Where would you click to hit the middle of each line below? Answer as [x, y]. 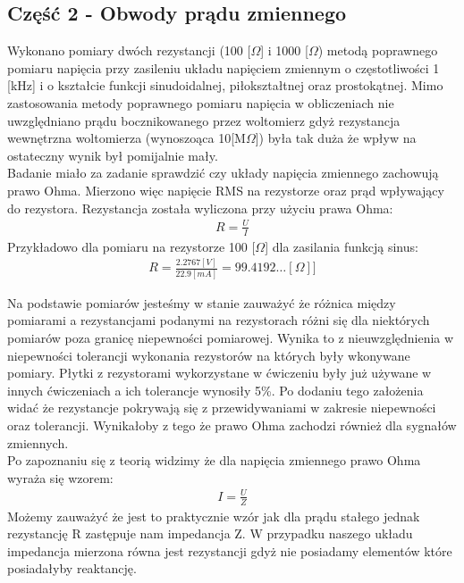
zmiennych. [38, 442]
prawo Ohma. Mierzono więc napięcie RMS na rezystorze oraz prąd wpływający [226, 190]
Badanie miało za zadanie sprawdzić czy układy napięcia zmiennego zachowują [223, 173]
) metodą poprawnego [378, 50]
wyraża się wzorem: [60, 477]
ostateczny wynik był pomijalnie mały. [113, 155]
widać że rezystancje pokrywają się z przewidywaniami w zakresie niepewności [222, 408]
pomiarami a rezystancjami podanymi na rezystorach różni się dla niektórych [219, 320]
